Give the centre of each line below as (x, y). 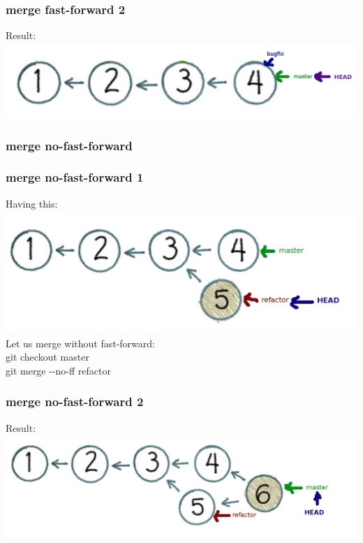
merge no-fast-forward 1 (75, 177)
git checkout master (47, 357)
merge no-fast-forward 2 (75, 401)
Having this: (32, 203)
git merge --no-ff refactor (58, 370)
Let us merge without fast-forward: (80, 343)
